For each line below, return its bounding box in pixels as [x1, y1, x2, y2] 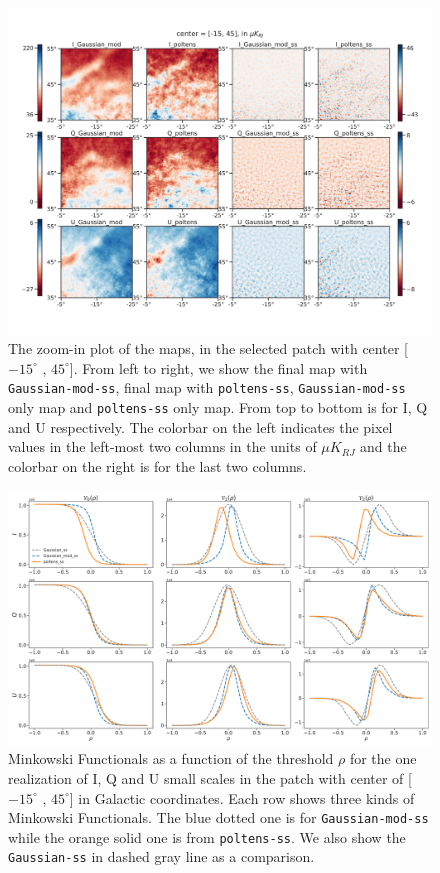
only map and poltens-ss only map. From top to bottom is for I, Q [8, 397, 428, 418]
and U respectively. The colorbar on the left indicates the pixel [8, 416, 393, 437]
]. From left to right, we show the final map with [69, 357, 368, 378]
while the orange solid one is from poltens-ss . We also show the [8, 826, 406, 847]
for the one [349, 748, 417, 769]
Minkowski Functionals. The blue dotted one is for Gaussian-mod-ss [8, 807, 429, 828]
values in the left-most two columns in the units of [8, 436, 317, 457]
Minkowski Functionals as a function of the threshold [8, 748, 334, 769]
